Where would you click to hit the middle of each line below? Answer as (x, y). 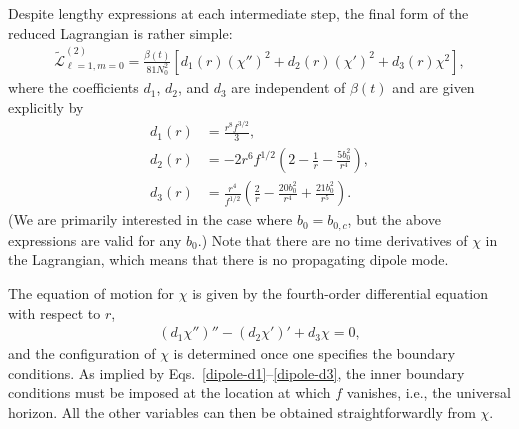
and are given (433, 87)
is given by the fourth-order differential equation (340, 292)
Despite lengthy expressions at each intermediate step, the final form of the (238, 13)
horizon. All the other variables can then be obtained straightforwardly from (242, 411)
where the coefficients (73, 87)
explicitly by (46, 106)
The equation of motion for (91, 292)
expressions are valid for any (95, 239)
